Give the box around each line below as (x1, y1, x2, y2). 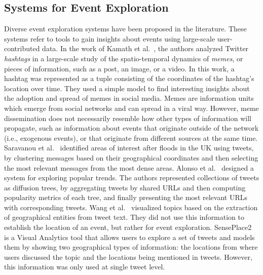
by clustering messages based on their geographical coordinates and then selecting (4, 152, 258, 163)
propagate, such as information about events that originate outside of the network (4, 123, 259, 133)
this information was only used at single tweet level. (4, 261, 165, 272)
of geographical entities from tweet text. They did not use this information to (4, 212, 245, 222)
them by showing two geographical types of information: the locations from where (4, 242, 258, 252)
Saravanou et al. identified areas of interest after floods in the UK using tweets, (4, 142, 254, 153)
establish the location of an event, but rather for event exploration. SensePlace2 (4, 222, 252, 232)
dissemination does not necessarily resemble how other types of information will (4, 112, 251, 123)
